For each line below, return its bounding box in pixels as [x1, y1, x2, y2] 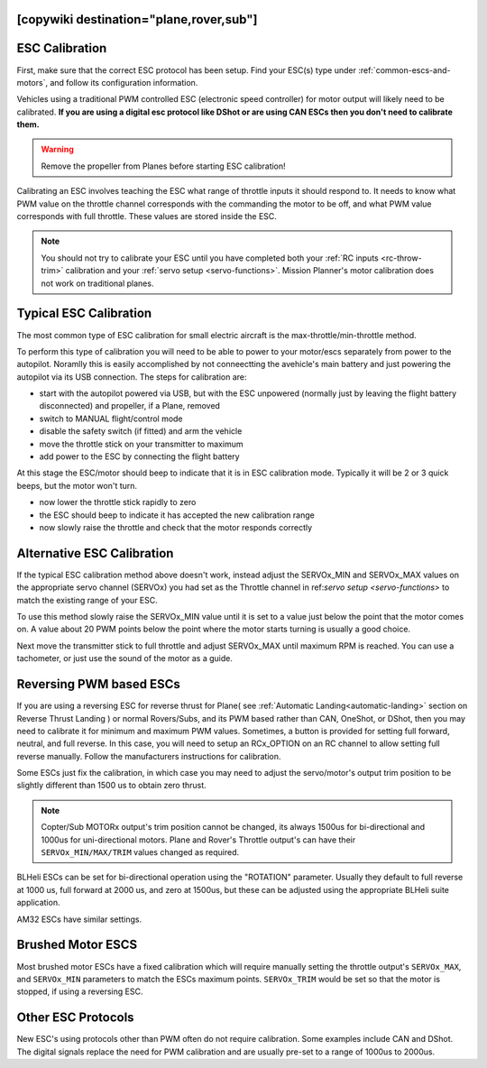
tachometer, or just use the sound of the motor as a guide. [16, 653, 234, 664]
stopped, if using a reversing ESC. [16, 986, 143, 997]
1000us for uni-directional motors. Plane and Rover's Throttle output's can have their [41, 834, 356, 845]
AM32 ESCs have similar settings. [16, 914, 142, 925]
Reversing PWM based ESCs [16, 677, 180, 692]
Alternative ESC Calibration [16, 546, 174, 561]
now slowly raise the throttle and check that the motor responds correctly [39, 521, 313, 532]
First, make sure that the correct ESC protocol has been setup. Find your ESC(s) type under [16, 64, 356, 76]
